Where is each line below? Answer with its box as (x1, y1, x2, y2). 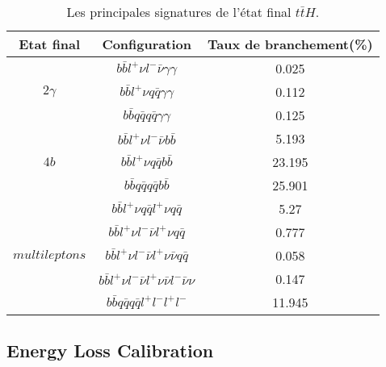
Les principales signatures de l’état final (66, 2, 292, 21)
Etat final (19, 35, 81, 53)
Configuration (102, 35, 191, 53)
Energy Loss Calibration (6, 338, 214, 363)
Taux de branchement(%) (208, 35, 373, 53)
